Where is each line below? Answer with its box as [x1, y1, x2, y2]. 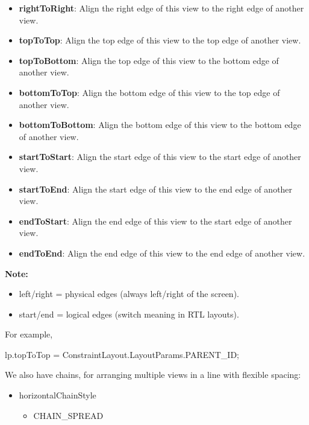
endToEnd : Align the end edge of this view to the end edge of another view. [19, 246, 305, 259]
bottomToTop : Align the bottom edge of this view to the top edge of [19, 86, 280, 98]
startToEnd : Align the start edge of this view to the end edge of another [19, 182, 293, 195]
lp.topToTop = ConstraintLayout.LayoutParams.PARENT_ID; [5, 348, 239, 360]
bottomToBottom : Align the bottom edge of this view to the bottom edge [19, 118, 301, 131]
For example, [5, 328, 53, 340]
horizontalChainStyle [19, 389, 96, 401]
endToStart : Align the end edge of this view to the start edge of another [19, 214, 292, 227]
